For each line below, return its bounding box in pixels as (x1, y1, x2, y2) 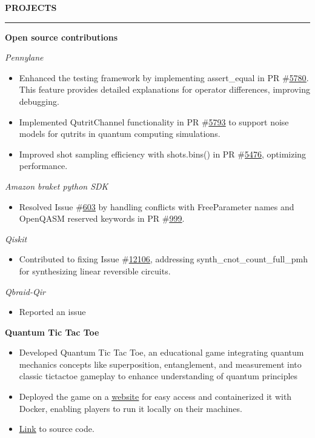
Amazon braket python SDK (5, 179, 108, 192)
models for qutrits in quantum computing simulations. (19, 127, 220, 140)
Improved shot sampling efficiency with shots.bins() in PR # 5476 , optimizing (19, 147, 307, 160)
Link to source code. (19, 422, 94, 435)
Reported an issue (19, 305, 86, 318)
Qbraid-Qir (5, 285, 45, 297)
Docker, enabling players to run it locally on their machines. (19, 402, 242, 414)
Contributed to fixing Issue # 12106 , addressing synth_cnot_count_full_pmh (19, 253, 308, 265)
